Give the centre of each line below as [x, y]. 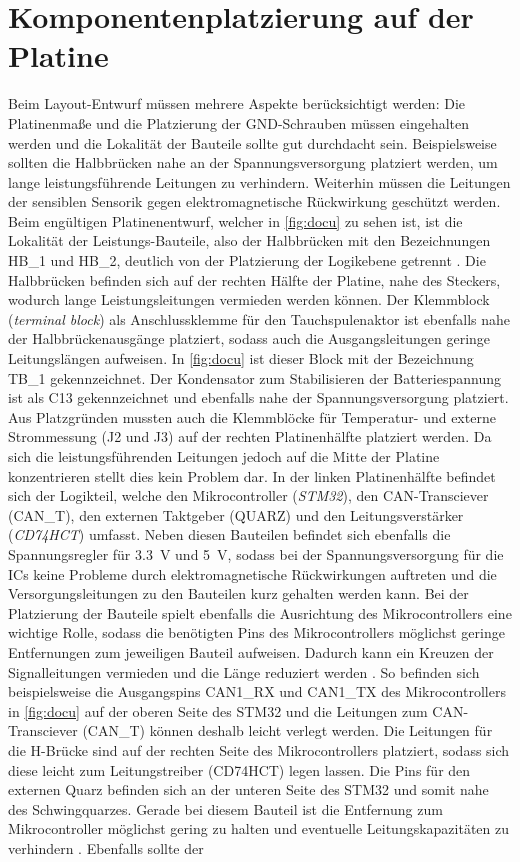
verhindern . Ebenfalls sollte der [106, 847]
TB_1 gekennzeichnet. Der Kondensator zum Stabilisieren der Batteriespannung [254, 377]
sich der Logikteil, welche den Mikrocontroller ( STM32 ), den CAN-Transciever [248, 495]
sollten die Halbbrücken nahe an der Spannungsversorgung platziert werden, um [253, 162]
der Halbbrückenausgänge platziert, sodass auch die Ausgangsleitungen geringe [249, 338]
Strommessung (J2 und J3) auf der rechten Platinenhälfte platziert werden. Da [250, 436]
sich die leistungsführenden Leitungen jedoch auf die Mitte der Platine [224, 456]
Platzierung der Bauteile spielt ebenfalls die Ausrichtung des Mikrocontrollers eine [260, 612]
